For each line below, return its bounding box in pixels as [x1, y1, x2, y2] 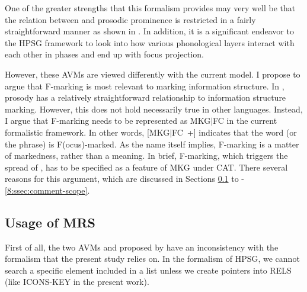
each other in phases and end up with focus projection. [5, 48, 204, 60]
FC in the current [213, 114, 277, 127]
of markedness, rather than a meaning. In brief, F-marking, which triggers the [5, 149, 288, 162]
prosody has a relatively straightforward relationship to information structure [5, 91, 286, 104]
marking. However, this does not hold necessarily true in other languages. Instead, [5, 102, 303, 115]
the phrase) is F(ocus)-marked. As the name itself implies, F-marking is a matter [5, 137, 299, 150]
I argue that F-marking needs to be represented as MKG [5, 114, 211, 127]
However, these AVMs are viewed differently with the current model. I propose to [5, 68, 300, 80]
